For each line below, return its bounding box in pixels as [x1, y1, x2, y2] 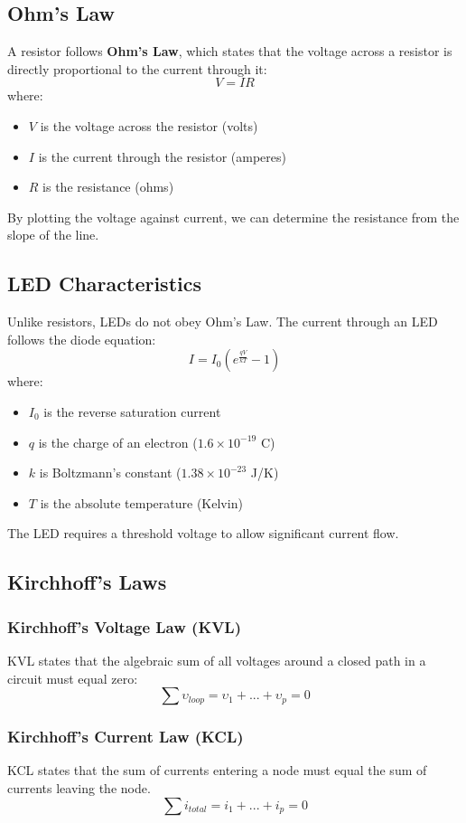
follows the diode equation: [7, 329, 156, 348]
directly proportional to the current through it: [7, 59, 267, 78]
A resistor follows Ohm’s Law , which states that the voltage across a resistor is [7, 42, 452, 61]
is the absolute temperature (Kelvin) [40, 493, 243, 512]
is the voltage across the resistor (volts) [40, 116, 258, 135]
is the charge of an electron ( [38, 432, 198, 451]
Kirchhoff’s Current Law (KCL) [7, 725, 244, 748]
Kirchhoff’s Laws [7, 568, 167, 596]
